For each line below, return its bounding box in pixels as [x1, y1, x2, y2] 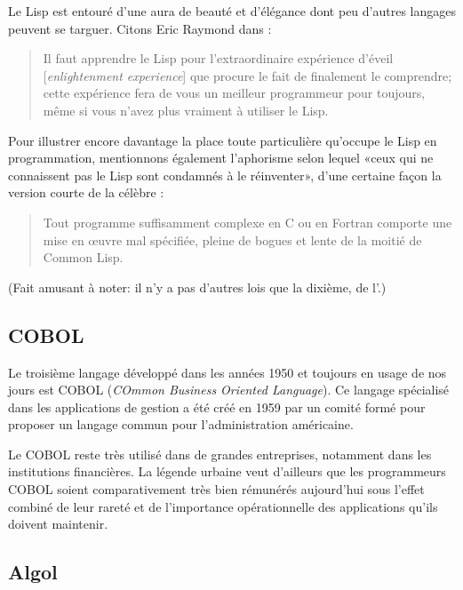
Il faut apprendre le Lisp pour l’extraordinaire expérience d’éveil [43, 49, 394, 68]
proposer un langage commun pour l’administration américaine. [8, 415, 354, 434]
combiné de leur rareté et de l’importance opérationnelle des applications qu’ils [8, 497, 438, 515]
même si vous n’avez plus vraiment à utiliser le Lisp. [43, 100, 329, 119]
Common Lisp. [43, 248, 124, 267]
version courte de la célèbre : [8, 183, 164, 202]
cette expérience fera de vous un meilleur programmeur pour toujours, [43, 84, 426, 102]
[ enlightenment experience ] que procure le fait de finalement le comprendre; [43, 66, 452, 84]
